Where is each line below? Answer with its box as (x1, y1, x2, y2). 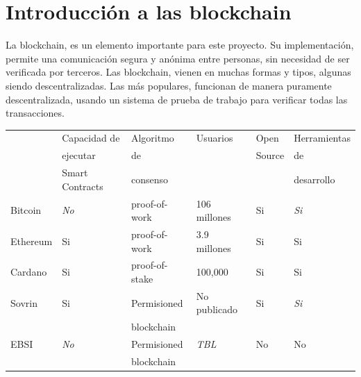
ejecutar (62, 148, 96, 162)
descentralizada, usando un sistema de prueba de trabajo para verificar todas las (6, 92, 348, 106)
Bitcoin (10, 203, 42, 217)
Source (255, 148, 285, 162)
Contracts (62, 178, 103, 193)
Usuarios (196, 131, 233, 145)
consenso (131, 171, 169, 186)
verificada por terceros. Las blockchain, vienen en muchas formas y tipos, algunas (6, 65, 351, 79)
